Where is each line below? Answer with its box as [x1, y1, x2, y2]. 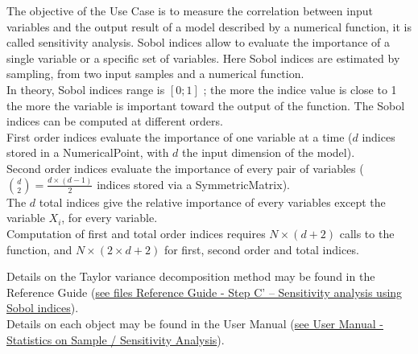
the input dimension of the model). [182, 144, 355, 161]
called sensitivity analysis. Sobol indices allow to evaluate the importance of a [6, 34, 391, 51]
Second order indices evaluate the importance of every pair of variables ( [6, 159, 364, 176]
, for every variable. [61, 209, 158, 226]
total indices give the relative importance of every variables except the [39, 193, 386, 210]
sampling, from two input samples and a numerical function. [6, 65, 304, 82]
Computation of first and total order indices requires [6, 225, 266, 242]
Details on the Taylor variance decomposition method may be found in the [6, 268, 375, 285]
